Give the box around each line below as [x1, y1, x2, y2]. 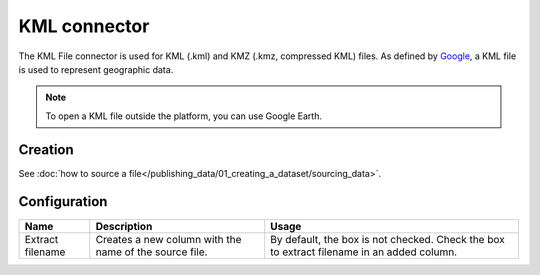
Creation [18, 141, 74, 158]
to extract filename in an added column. [270, 245, 458, 259]
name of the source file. [95, 245, 208, 259]
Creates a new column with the [95, 232, 242, 246]
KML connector [18, 15, 150, 37]
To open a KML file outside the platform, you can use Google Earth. [45, 110, 323, 122]
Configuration [18, 193, 108, 210]
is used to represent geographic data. [18, 63, 174, 75]
